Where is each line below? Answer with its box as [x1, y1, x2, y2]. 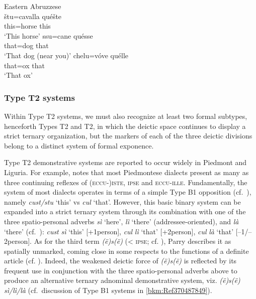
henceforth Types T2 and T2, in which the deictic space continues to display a [4, 120, 246, 131]
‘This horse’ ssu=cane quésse [4, 30, 93, 41]
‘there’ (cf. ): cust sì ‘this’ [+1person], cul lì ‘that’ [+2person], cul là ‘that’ [4, 226, 234, 236]
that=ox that [4, 60, 45, 70]
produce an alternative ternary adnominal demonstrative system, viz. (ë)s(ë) [4, 275, 240, 285]
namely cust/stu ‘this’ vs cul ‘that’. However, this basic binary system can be [4, 196, 241, 207]
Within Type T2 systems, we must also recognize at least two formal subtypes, [4, 110, 247, 121]
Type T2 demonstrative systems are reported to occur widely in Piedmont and [4, 157, 247, 168]
